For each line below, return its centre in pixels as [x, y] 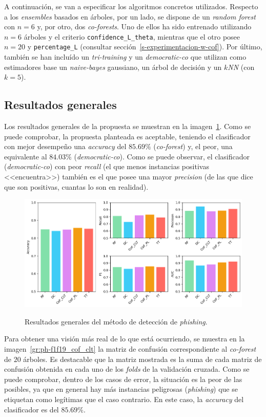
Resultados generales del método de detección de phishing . [116, 321]
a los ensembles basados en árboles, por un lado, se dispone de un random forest [130, 16]
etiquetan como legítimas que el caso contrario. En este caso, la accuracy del [124, 399]
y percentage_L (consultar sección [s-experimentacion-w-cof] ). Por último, [145, 47]
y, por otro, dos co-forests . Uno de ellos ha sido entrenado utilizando [144, 26]
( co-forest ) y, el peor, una [193, 146]
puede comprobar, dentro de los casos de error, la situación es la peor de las [123, 379]
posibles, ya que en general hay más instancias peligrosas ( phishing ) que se [121, 389]
